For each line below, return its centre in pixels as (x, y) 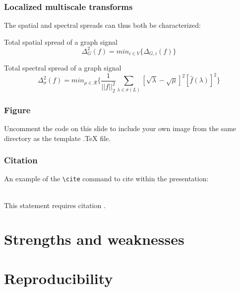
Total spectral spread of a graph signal (63, 68)
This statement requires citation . (55, 205)
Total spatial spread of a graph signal (61, 41)
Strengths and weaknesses (94, 239)
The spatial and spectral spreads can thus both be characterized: (102, 25)
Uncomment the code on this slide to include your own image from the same (120, 128)
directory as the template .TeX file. (58, 138)
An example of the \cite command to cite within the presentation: (106, 179)
